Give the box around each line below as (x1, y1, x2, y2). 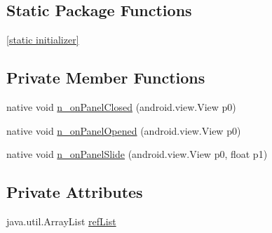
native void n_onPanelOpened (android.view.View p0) (6, 123, 241, 138)
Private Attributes (6, 181, 143, 203)
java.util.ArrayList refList (6, 213, 116, 228)
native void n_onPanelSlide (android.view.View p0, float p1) (6, 147, 268, 161)
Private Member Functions (6, 67, 205, 88)
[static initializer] (6, 32, 79, 47)
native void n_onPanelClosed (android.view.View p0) (6, 100, 236, 114)
